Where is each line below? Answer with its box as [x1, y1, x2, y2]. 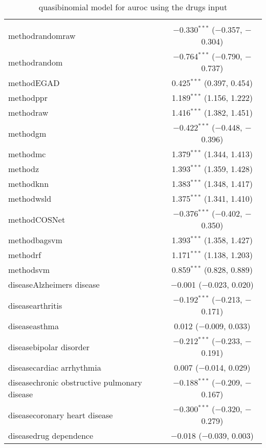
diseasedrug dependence [8, 430, 94, 441]
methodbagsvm [8, 234, 62, 246]
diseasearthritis [8, 299, 62, 311]
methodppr [8, 92, 48, 103]
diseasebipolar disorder [8, 340, 90, 353]
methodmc [8, 148, 46, 160]
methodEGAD [8, 77, 60, 89]
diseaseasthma [8, 320, 59, 332]
